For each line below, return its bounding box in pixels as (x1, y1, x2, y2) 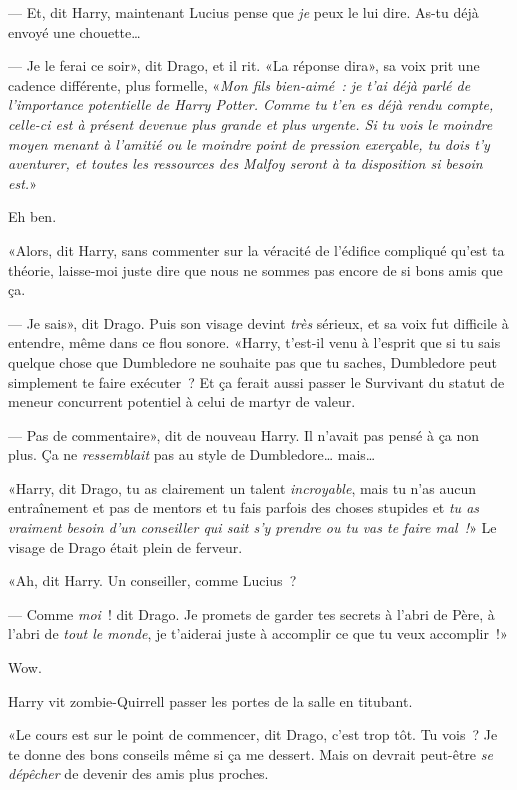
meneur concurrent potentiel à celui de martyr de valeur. (8, 391, 356, 412)
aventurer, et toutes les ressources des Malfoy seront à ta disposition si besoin (8, 153, 483, 174)
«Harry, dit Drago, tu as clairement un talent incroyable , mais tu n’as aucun (8, 477, 477, 498)
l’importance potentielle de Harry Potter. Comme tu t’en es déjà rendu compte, (8, 94, 494, 115)
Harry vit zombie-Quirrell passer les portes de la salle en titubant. (8, 690, 413, 711)
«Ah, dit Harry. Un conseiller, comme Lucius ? (8, 570, 297, 591)
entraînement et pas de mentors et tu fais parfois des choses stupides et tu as (8, 497, 480, 518)
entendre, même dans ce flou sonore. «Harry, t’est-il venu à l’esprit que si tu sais (8, 332, 501, 353)
